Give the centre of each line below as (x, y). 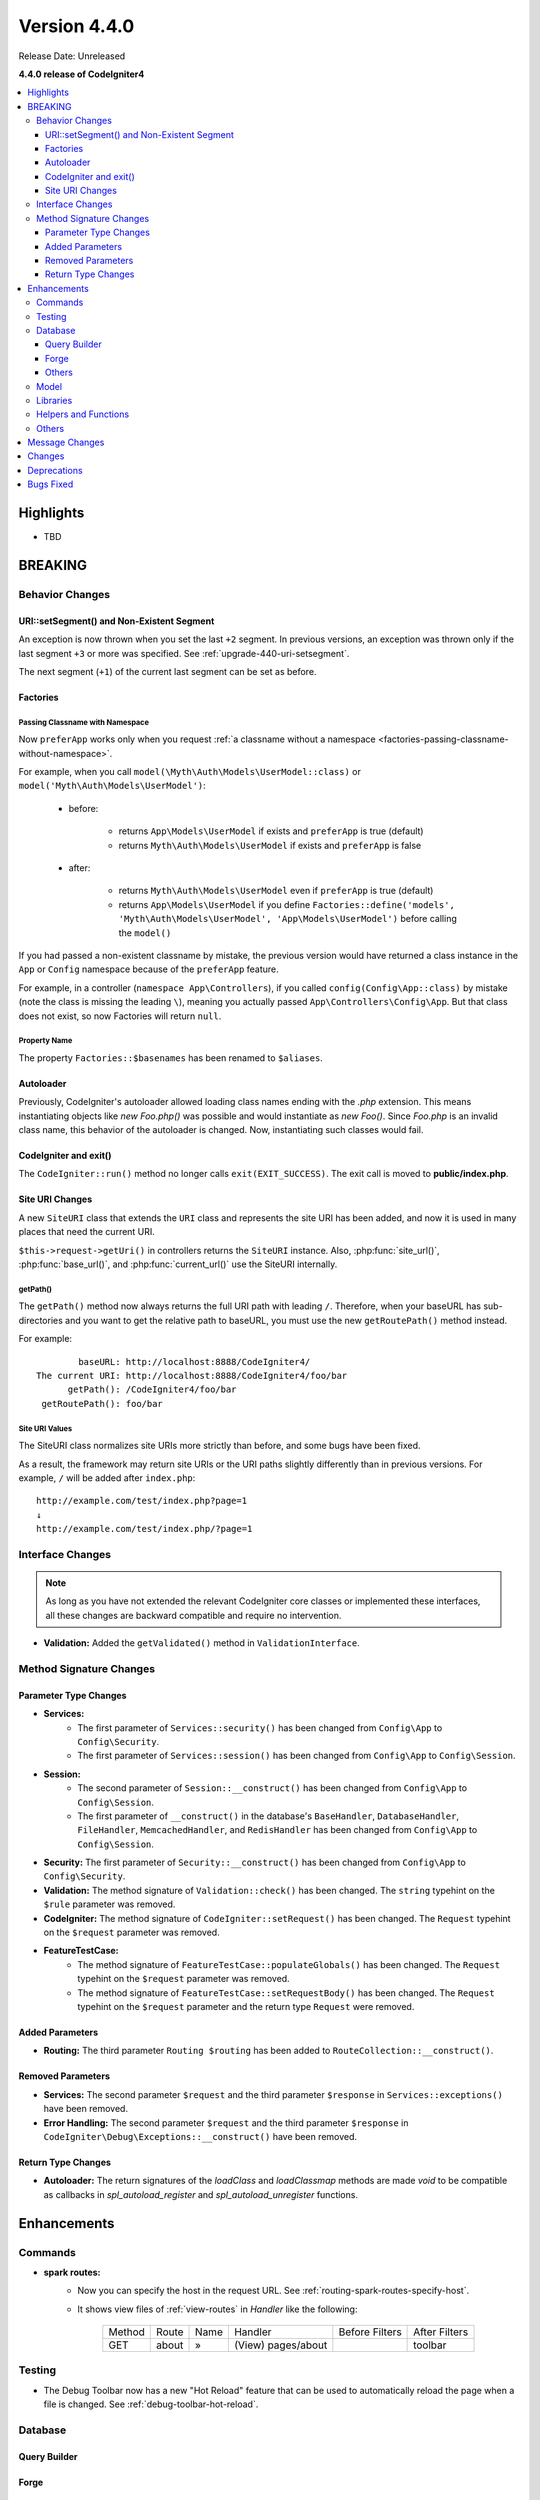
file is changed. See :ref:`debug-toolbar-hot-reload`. (151, 2404)
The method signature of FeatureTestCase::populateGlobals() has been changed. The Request (288, 1964)
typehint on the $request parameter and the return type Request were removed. (246, 2006)
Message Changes (66, 442)
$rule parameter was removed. (109, 1904)
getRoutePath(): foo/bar (102, 1403)
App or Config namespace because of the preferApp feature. (148, 969)
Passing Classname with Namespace (84, 722)
